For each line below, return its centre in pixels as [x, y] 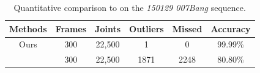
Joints [108, 28]
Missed [187, 28]
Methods [28, 28]
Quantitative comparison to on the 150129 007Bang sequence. [130, 7]
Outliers [147, 28]
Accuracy [231, 28]
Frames [71, 28]
